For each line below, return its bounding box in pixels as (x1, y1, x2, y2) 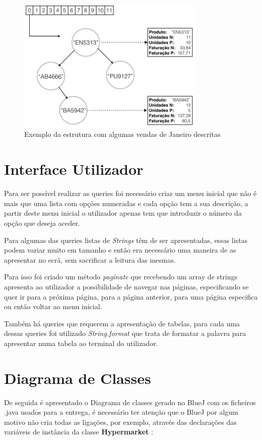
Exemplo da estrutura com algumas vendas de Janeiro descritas (24, 129, 221, 139)
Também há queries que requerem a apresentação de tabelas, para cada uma (4, 318, 240, 328)
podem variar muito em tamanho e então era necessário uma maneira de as (4, 245, 236, 255)
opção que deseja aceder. (4, 217, 80, 228)
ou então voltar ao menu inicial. (4, 301, 102, 312)
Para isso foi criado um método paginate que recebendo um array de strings (4, 271, 238, 282)
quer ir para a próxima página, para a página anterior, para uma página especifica (4, 291, 258, 302)
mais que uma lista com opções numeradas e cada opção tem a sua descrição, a (4, 198, 248, 208)
